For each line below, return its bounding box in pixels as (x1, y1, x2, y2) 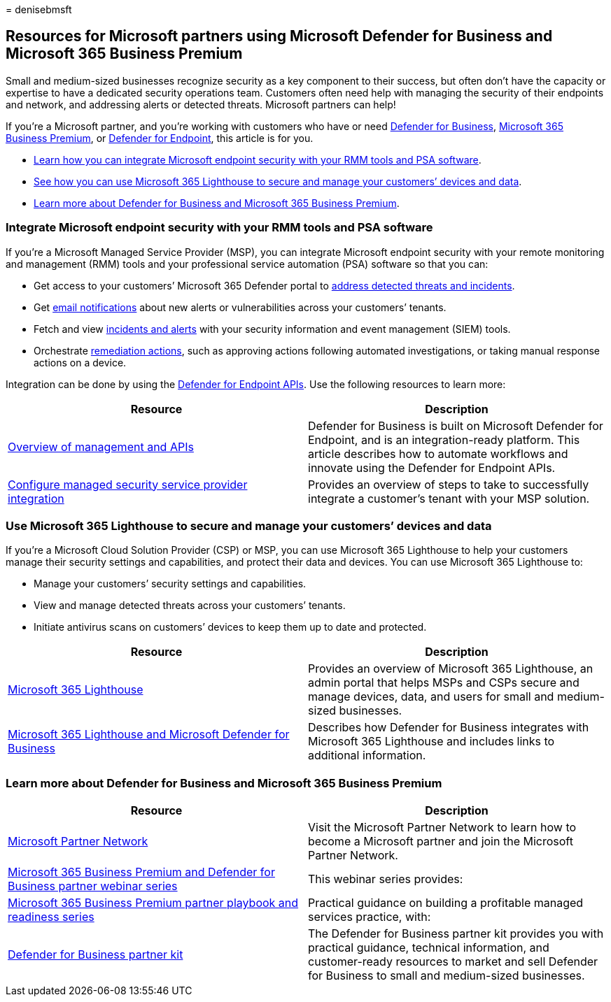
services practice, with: (308, 910, 431, 924)
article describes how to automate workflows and (308, 446, 568, 461)
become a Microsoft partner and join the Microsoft (308, 834, 573, 849)
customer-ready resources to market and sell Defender (308, 954, 598, 969)
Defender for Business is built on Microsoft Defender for (308, 418, 603, 433)
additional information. (308, 748, 426, 763)
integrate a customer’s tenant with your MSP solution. (308, 491, 590, 506)
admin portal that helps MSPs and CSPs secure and (308, 675, 580, 690)
